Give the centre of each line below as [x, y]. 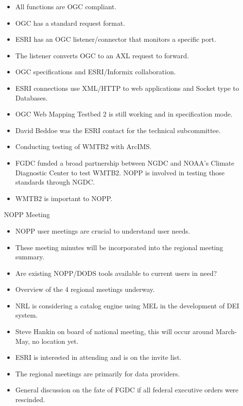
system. [26, 315]
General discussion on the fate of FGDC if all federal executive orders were [127, 390]
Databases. [31, 97]
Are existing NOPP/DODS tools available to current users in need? [116, 273]
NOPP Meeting [27, 214]
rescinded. [30, 399]
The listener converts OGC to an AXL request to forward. [102, 55]
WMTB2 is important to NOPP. [64, 198]
